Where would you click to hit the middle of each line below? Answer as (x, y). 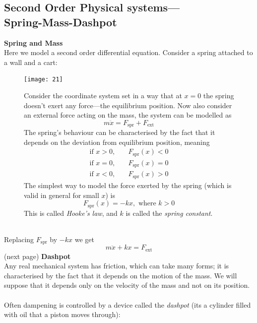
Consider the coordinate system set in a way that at (103, 96)
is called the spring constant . (169, 213)
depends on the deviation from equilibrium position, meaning (117, 142)
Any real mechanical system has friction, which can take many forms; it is (117, 266)
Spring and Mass (33, 42)
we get (84, 239)
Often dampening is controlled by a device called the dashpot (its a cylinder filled (128, 304)
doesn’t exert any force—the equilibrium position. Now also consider (128, 105)
